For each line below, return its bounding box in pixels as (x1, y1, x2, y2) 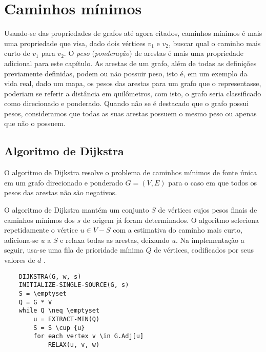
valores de (4, 255, 35, 265)
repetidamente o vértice (4, 224, 78, 235)
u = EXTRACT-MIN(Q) (33, 315, 100, 323)
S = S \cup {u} (33, 324, 85, 332)
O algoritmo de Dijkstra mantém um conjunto (4, 204, 149, 215)
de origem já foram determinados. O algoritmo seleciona (83, 214, 259, 225)
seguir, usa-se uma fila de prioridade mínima (4, 244, 144, 255)
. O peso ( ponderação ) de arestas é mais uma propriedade (64, 48, 244, 58)
